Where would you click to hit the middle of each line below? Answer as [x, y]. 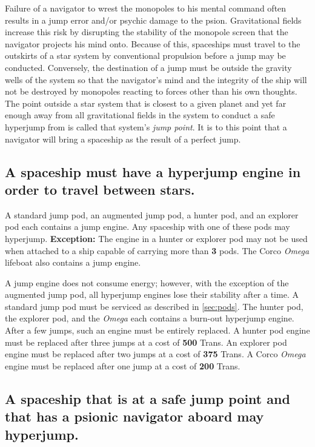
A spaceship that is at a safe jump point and [148, 398]
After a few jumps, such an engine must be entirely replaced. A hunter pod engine [157, 330]
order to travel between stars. [100, 189]
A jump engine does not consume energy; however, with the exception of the [147, 282]
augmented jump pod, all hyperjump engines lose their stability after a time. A [152, 294]
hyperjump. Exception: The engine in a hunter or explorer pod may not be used [156, 238]
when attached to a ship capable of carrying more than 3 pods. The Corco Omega [157, 250]
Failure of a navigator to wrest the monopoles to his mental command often [146, 8]
